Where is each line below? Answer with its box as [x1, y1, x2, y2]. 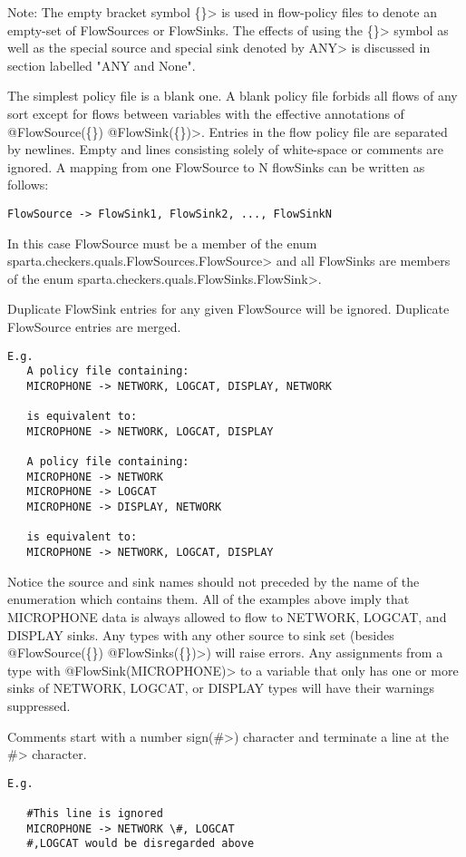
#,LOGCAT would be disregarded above [26, 837, 255, 851]
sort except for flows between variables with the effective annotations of [7, 103, 404, 122]
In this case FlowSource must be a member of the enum [7, 233, 317, 252]
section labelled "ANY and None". [7, 55, 196, 74]
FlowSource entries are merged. [7, 317, 181, 336]
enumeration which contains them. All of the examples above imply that [7, 589, 410, 609]
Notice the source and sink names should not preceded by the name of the [7, 571, 420, 590]
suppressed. [7, 696, 71, 715]
